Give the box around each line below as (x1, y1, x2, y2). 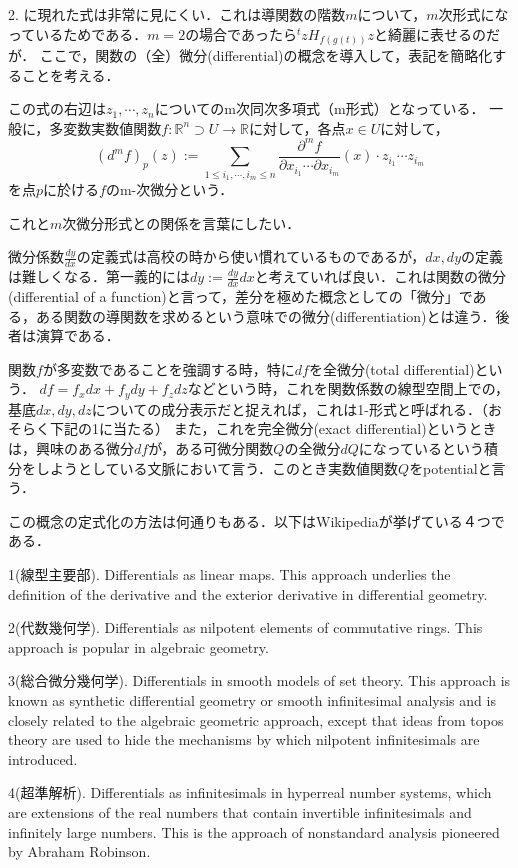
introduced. (8, 748, 78, 769)
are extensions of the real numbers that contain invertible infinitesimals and (8, 801, 472, 822)
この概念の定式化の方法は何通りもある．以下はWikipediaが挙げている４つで (8, 510, 505, 531)
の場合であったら (185, 23, 297, 44)
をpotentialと (409, 457, 492, 478)
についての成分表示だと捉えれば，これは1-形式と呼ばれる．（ (91, 398, 488, 419)
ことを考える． (21, 64, 120, 85)
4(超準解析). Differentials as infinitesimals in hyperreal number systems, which (8, 782, 492, 803)
